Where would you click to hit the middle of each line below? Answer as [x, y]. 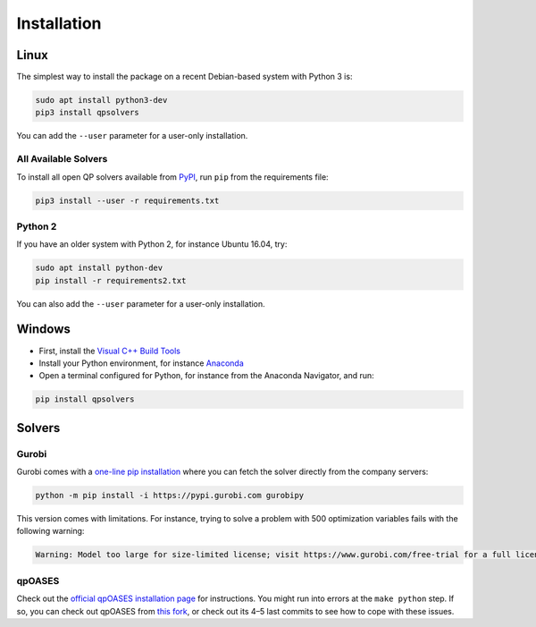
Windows [43, 330]
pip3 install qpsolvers [88, 113]
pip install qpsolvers [85, 399]
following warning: [50, 531]
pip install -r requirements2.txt [111, 280]
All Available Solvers [62, 159]
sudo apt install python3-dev [101, 100]
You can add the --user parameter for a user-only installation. [132, 136]
